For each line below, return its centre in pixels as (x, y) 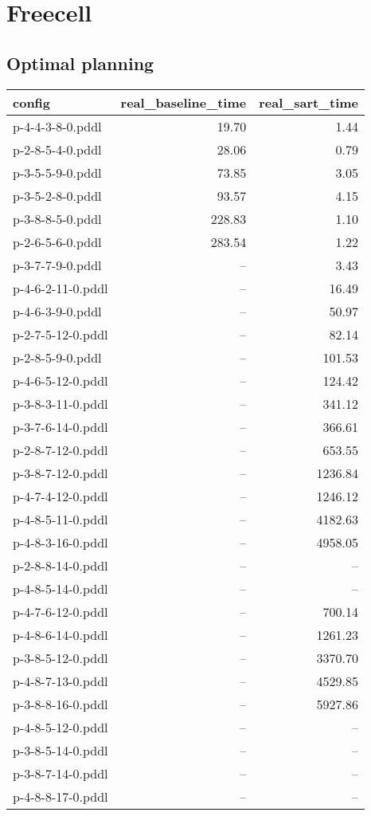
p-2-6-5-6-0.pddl (57, 241)
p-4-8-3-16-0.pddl (61, 542)
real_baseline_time (184, 102)
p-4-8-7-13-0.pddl (61, 681)
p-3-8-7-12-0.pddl (61, 473)
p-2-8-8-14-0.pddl (61, 565)
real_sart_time (309, 102)
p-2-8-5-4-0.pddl (57, 149)
